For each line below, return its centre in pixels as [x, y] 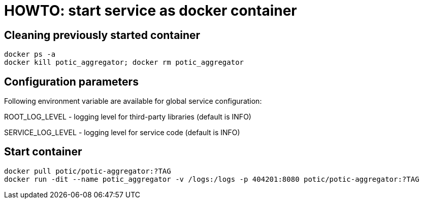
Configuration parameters [71, 82]
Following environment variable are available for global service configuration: [133, 101]
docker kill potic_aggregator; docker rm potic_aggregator [124, 63]
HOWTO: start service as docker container [151, 11]
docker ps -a [30, 54]
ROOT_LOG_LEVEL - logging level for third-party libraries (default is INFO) [128, 117]
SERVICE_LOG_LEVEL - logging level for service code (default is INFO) [122, 133]
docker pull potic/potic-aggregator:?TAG [88, 171]
